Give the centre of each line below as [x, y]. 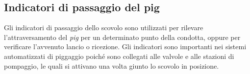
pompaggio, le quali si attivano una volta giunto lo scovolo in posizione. [112, 65]
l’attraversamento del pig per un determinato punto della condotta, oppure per [122, 37]
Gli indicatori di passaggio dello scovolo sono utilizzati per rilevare [104, 28]
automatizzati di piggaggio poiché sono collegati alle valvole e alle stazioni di [119, 56]
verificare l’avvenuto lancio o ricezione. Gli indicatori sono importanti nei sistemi [125, 46]
